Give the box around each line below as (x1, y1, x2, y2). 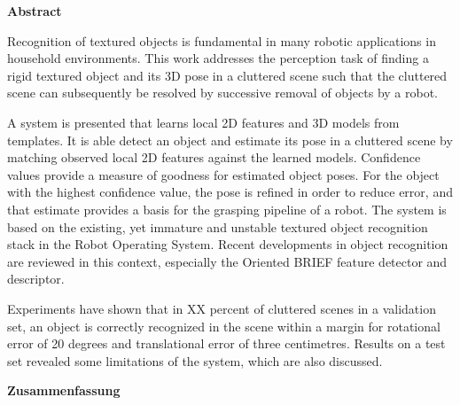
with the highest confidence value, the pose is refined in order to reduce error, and (7, 183, 453, 201)
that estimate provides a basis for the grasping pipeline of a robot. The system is (7, 199, 447, 218)
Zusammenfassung (7, 381, 121, 400)
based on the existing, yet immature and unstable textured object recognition (7, 217, 428, 236)
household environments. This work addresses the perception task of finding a (7, 49, 429, 67)
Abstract (7, 2, 62, 19)
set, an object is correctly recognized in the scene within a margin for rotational (7, 316, 441, 335)
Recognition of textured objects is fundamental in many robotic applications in (7, 31, 436, 50)
